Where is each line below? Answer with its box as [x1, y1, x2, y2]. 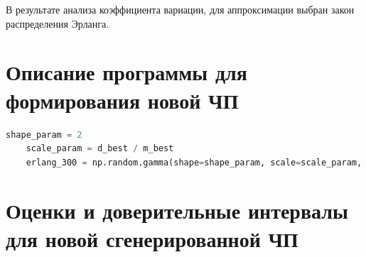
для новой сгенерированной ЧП [6, 224, 298, 253]
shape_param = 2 [6, 129, 82, 140]
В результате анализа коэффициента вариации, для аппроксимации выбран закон [6, 2, 355, 16]
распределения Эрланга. [6, 16, 109, 31]
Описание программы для [6, 58, 247, 87]
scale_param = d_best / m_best [26, 143, 174, 154]
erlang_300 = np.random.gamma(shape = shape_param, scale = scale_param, [26, 157, 362, 168]
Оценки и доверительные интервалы [6, 196, 348, 225]
